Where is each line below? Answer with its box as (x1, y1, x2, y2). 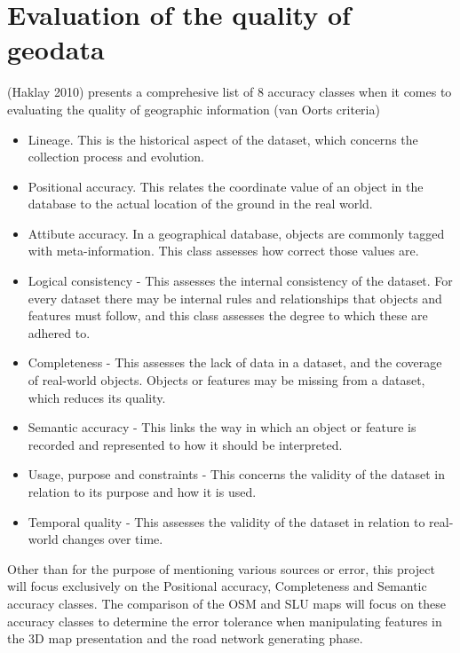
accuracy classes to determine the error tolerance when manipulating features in (7, 611, 442, 630)
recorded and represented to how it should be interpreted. (28, 435, 343, 453)
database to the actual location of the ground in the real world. (28, 194, 373, 213)
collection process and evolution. (28, 147, 204, 166)
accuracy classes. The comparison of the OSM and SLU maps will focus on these (7, 594, 446, 612)
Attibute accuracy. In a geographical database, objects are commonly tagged (28, 224, 445, 242)
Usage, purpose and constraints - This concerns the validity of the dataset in (28, 465, 446, 484)
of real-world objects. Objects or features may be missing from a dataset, (28, 371, 425, 389)
